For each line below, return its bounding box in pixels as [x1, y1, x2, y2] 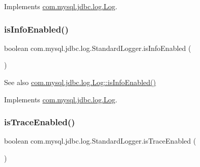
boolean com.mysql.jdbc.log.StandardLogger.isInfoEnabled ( [4, 42, 191, 53]
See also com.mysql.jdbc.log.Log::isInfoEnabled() [4, 77, 156, 87]
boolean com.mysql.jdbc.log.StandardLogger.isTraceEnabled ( [4, 135, 196, 146]
